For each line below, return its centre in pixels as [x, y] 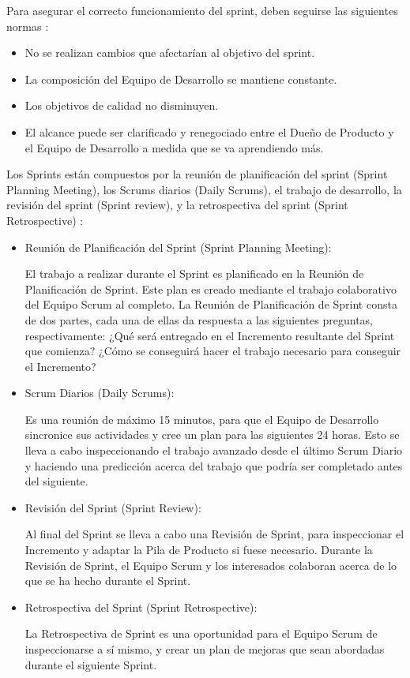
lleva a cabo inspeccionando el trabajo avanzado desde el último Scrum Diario [214, 450]
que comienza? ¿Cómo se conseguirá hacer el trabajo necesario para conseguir [213, 351]
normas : [28, 26]
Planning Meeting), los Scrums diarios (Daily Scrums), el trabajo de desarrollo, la [204, 189]
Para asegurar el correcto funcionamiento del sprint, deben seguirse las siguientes [202, 10]
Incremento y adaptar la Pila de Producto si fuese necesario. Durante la [199, 550]
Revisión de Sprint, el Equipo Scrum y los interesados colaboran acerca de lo [211, 565]
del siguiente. [56, 481]
